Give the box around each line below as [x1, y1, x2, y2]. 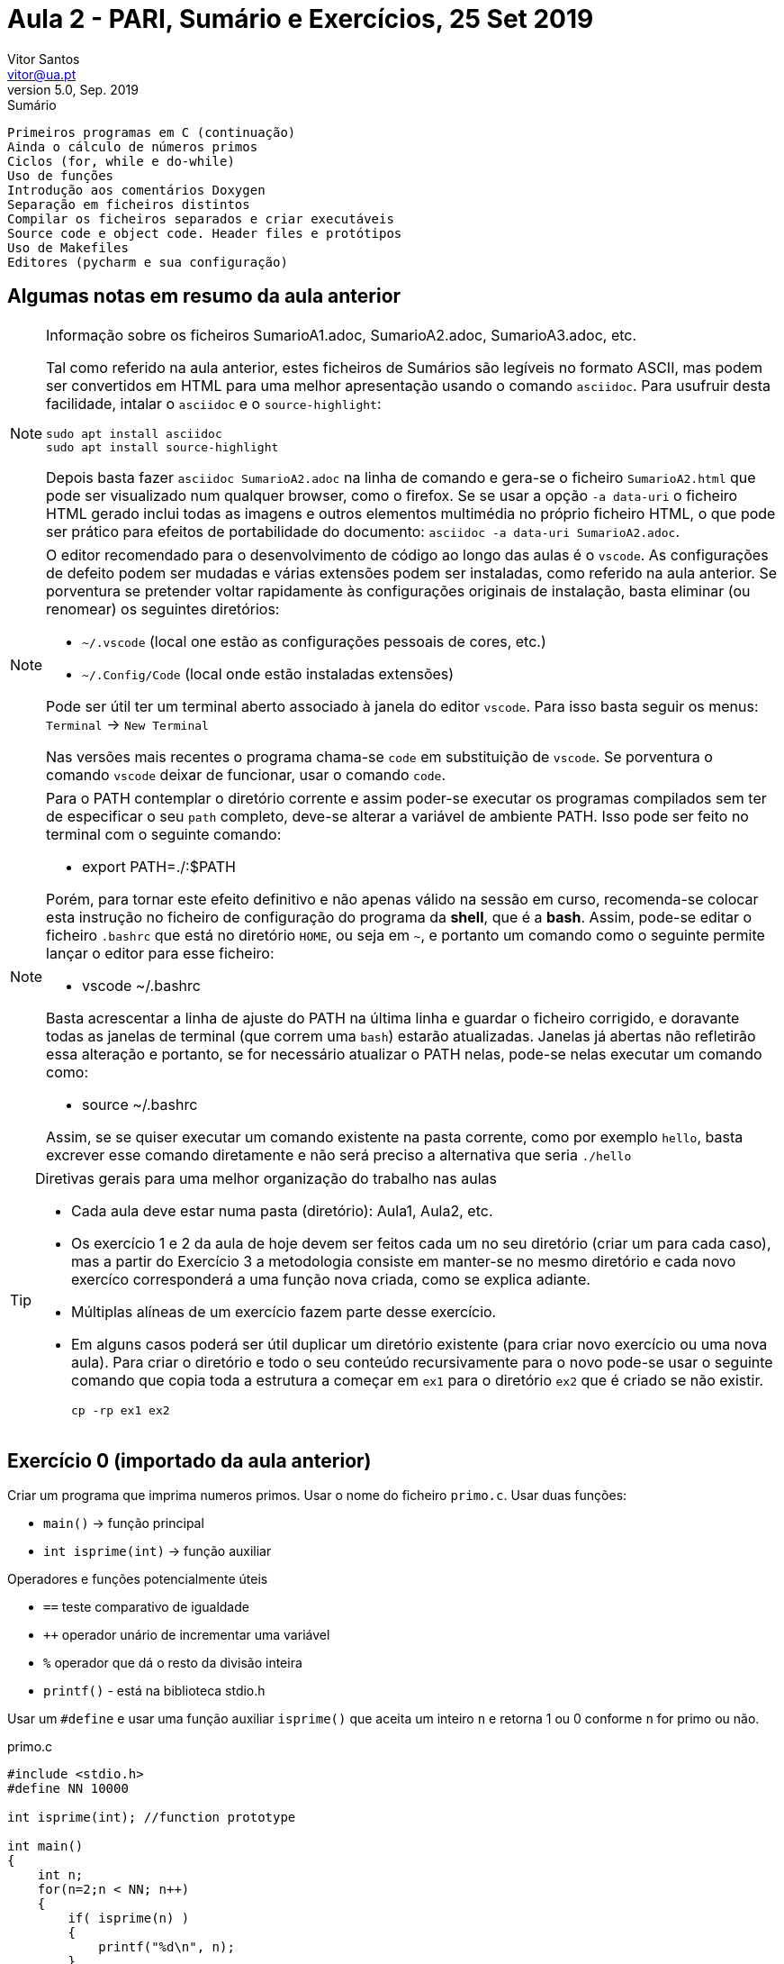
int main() [7, 1839, 84, 1854]
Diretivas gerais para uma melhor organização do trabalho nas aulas [35, 1168, 497, 1187]
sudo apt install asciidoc [46, 426, 222, 441]
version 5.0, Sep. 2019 [7, 81, 139, 97]
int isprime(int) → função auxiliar [43, 1543, 272, 1559]
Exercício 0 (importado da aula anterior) [7, 1450, 372, 1473]
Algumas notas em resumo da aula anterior [7, 285, 401, 308]
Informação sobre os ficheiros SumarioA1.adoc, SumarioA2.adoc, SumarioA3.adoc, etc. [46, 325, 637, 344]
